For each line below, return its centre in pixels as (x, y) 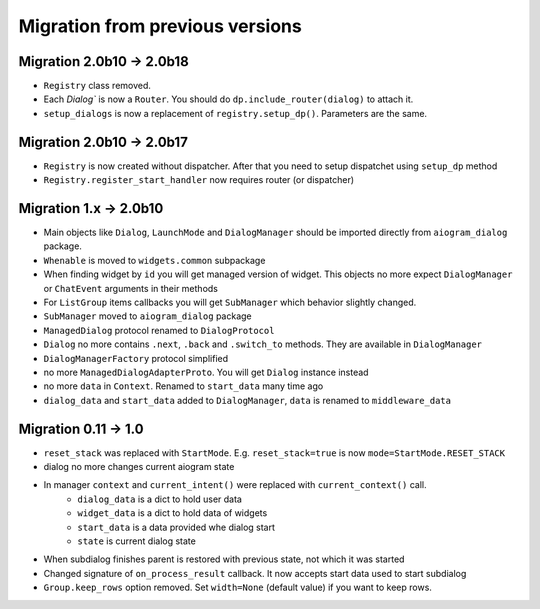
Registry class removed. (97, 86)
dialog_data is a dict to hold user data (159, 499)
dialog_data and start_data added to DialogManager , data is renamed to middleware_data (247, 400)
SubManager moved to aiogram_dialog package (147, 316)
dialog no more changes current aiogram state (139, 467)
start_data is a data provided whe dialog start (176, 527)
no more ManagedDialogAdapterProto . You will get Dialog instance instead (206, 372)
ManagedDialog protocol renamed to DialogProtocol (159, 330)
